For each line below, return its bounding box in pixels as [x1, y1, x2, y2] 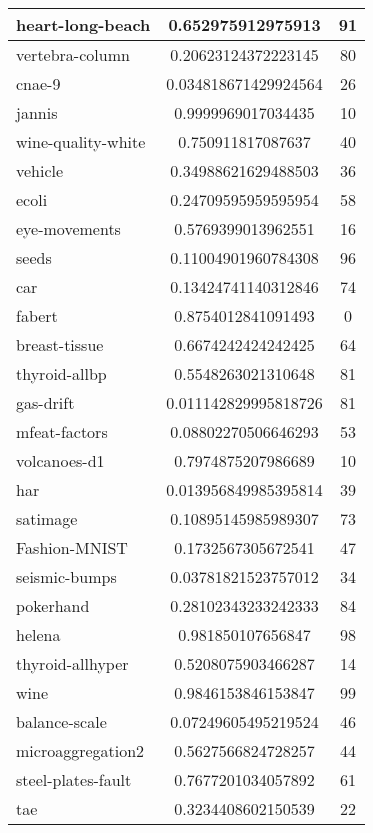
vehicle [16, 159, 64, 182]
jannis [16, 101, 58, 124]
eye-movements [16, 217, 121, 240]
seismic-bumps [16, 565, 117, 588]
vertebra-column [16, 43, 130, 66]
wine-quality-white [16, 130, 146, 153]
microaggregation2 [16, 739, 145, 762]
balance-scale [16, 710, 107, 733]
